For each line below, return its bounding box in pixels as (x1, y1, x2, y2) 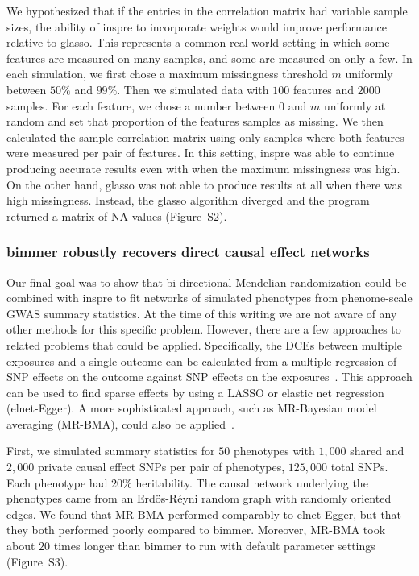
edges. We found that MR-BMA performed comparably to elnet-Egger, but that (6, 505, 402, 522)
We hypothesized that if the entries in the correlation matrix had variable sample (6, 2, 408, 19)
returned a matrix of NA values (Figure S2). (6, 207, 227, 224)
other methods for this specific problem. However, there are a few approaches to (6, 321, 401, 338)
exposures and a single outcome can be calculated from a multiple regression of (6, 352, 397, 369)
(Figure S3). (6, 553, 68, 570)
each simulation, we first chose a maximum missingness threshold (6, 65, 328, 82)
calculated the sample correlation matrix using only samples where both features (6, 128, 404, 145)
